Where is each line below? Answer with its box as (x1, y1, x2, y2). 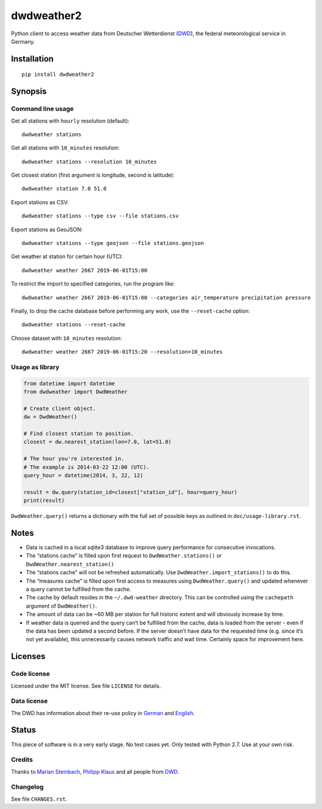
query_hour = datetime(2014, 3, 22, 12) (23, 472, 143, 479)
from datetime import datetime (23, 380, 116, 387)
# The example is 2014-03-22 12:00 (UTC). (23, 464, 150, 470)
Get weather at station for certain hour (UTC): (11, 253, 123, 260)
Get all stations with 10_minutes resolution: (11, 144, 120, 152)
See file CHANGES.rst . (11, 795, 68, 802)
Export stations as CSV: (11, 198, 69, 206)
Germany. (11, 38, 35, 45)
